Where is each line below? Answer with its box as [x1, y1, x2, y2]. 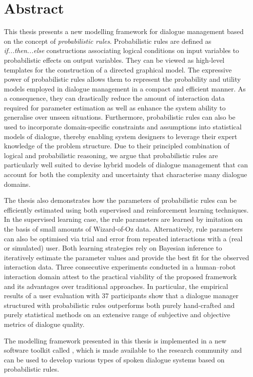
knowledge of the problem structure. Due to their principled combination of [4, 141, 230, 151]
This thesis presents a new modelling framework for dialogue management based [4, 26, 244, 36]
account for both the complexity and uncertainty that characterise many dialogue [4, 169, 247, 180]
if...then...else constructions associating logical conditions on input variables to [4, 45, 239, 55]
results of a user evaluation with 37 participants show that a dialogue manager [4, 290, 239, 301]
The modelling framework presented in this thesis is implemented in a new [4, 335, 227, 345]
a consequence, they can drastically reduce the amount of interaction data [4, 93, 225, 103]
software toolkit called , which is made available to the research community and [4, 345, 242, 355]
